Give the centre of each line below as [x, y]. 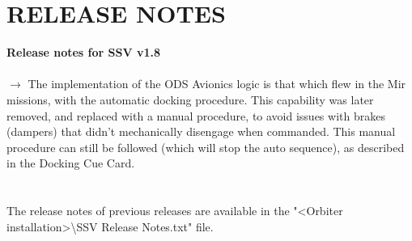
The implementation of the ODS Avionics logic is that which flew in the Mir [217, 84]
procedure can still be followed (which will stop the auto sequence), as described [206, 147]
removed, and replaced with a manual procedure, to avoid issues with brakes [196, 115]
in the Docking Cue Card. [71, 163]
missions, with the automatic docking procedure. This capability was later [190, 99]
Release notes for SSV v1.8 [84, 52]
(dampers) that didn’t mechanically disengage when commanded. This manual [201, 131]
